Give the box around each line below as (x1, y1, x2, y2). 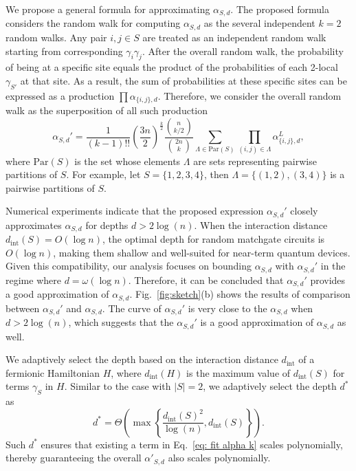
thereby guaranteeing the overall (5, 450, 142, 465)
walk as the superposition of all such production (5, 103, 208, 118)
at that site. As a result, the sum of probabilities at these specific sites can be (20, 73, 347, 87)
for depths (85, 217, 129, 232)
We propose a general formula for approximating (5, 2, 210, 16)
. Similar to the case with (64, 379, 171, 393)
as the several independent (203, 16, 315, 30)
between (5, 300, 40, 315)
